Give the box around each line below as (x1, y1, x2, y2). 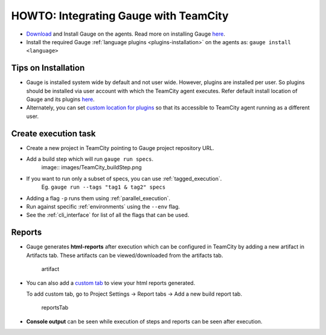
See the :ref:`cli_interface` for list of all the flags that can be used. (26, 212, 190, 219)
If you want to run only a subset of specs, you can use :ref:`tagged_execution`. (26, 175, 222, 182)
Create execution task (11, 128, 96, 138)
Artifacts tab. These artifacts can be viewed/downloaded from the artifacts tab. (26, 252, 223, 259)
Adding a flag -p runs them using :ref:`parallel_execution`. (26, 194, 170, 202)
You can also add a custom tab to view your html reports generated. (26, 279, 196, 287)
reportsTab (41, 304, 69, 311)
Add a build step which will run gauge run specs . (26, 155, 154, 163)
